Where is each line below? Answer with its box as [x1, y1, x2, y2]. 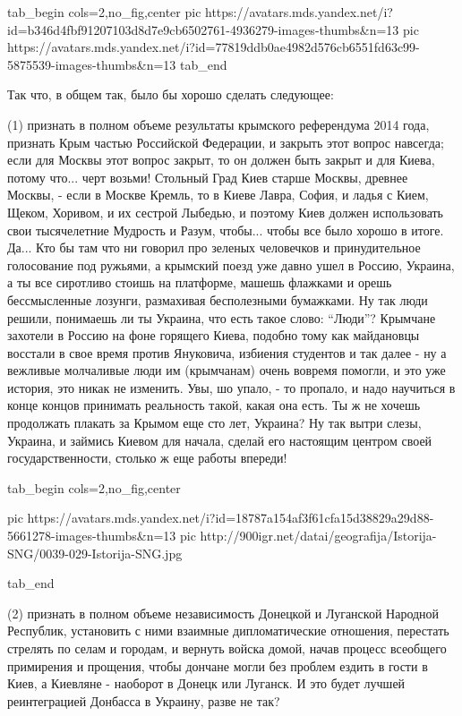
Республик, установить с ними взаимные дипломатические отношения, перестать [7, 621, 449, 640]
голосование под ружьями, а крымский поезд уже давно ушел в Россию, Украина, [7, 255, 455, 274]
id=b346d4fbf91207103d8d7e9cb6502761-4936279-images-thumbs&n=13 [7, 20, 399, 38]
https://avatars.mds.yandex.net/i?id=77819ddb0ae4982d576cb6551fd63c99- [7, 38, 420, 56]
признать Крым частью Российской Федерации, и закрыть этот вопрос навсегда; [7, 132, 444, 151]
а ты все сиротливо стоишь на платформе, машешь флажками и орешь [7, 273, 392, 292]
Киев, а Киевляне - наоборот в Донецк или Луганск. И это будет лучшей [7, 674, 406, 693]
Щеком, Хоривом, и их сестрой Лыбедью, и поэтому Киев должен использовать [7, 202, 443, 221]
